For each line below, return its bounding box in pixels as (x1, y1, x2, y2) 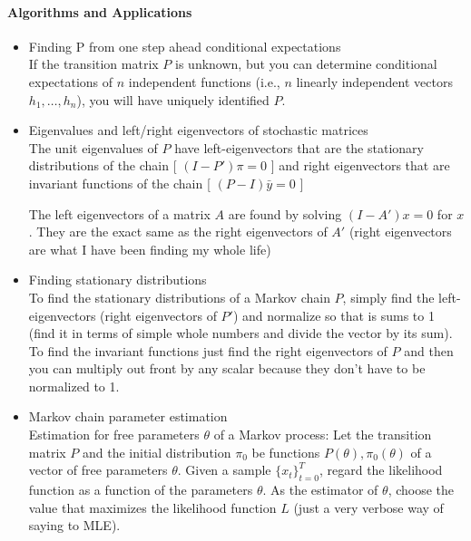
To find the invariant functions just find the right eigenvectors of (28, 341, 388, 360)
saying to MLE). (28, 516, 121, 535)
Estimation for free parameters (28, 425, 200, 444)
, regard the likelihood (319, 460, 443, 479)
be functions (251, 442, 320, 461)
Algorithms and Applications (7, 2, 192, 21)
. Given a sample (177, 460, 271, 479)
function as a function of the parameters (28, 480, 253, 499)
